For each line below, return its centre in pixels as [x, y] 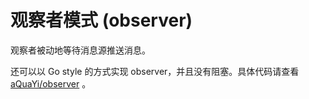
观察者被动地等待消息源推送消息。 [80, 50]
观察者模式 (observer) [101, 20]
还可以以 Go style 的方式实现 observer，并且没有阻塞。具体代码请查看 [155, 71]
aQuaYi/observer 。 [51, 83]
